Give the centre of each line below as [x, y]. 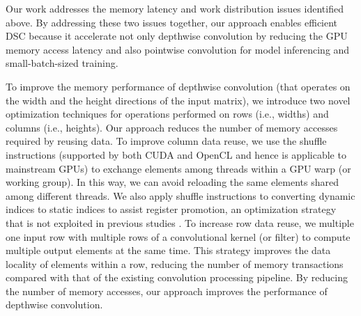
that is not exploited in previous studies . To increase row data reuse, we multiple [180, 222]
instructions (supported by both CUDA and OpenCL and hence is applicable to [176, 154]
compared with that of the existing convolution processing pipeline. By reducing [177, 277]
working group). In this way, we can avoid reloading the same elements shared [172, 182]
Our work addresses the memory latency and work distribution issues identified [175, 8]
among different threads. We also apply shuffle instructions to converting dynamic [180, 195]
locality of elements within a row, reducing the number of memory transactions [175, 263]
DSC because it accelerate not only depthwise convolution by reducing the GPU [177, 36]
